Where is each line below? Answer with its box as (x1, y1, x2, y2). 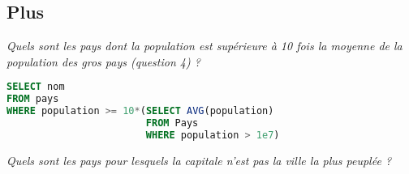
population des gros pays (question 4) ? (6, 53, 200, 70)
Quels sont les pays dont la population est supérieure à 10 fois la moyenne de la (6, 37, 403, 54)
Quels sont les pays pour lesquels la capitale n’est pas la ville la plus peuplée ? (6, 151, 392, 168)
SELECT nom (6, 81, 65, 93)
